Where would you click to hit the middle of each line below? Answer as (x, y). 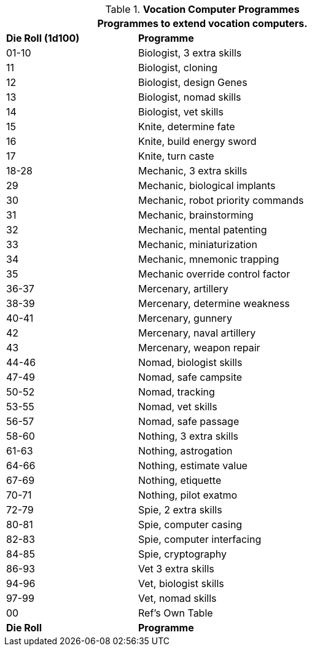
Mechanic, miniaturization (197, 244)
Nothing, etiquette (180, 480)
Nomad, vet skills (177, 407)
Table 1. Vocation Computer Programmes (202, 9)
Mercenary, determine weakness (214, 303)
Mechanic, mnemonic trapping (209, 259)
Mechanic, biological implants (207, 185)
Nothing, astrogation (185, 451)
